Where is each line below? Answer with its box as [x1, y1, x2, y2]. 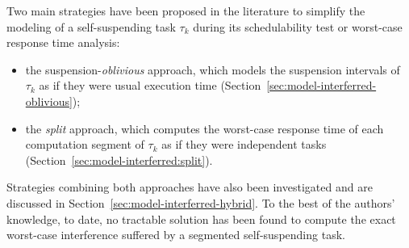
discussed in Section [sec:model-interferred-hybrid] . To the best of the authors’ [6, 194, 395, 211]
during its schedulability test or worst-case [193, 18, 403, 35]
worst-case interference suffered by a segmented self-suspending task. [6, 226, 345, 243]
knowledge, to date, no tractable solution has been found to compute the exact [6, 210, 396, 227]
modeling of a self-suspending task [6, 18, 176, 35]
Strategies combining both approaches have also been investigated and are [6, 179, 373, 195]
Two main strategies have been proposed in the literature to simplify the [6, 2, 365, 19]
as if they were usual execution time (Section [39, 77, 261, 94]
